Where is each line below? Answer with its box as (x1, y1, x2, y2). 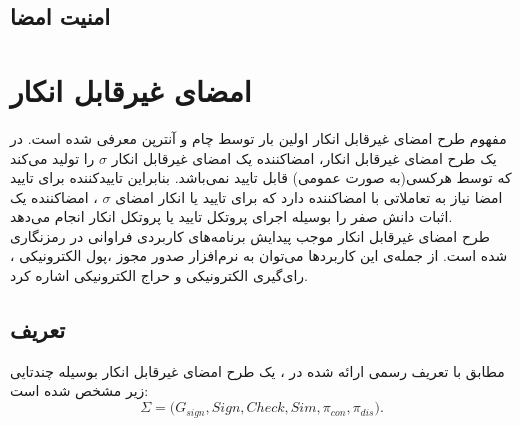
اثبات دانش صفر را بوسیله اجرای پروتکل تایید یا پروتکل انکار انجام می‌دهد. (10, 206, 453, 227)
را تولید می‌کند (10, 147, 95, 168)
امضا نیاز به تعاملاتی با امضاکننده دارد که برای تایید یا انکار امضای (115, 186, 503, 207)
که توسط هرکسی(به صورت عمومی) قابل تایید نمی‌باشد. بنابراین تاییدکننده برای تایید (10, 167, 512, 188)
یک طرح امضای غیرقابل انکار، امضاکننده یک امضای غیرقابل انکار (111, 147, 497, 168)
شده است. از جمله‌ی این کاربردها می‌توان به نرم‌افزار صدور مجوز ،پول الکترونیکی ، (10, 245, 508, 266)
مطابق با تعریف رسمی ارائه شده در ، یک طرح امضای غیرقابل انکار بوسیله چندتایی (10, 360, 505, 381)
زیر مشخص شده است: (10, 380, 149, 401)
